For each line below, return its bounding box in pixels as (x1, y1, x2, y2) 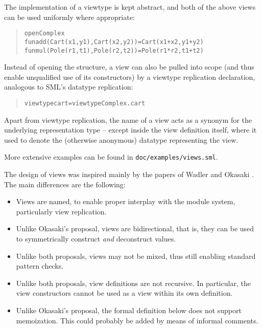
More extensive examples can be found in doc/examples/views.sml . (4, 151, 218, 162)
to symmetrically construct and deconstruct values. (16, 233, 176, 244)
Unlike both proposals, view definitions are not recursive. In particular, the (16, 277, 251, 288)
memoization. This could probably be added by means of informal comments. (16, 315, 258, 325)
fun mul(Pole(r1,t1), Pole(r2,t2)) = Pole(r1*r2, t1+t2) (24, 47, 204, 54)
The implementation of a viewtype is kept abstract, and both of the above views (4, 2, 256, 12)
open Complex (24, 30, 65, 37)
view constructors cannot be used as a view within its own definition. (16, 288, 233, 298)
